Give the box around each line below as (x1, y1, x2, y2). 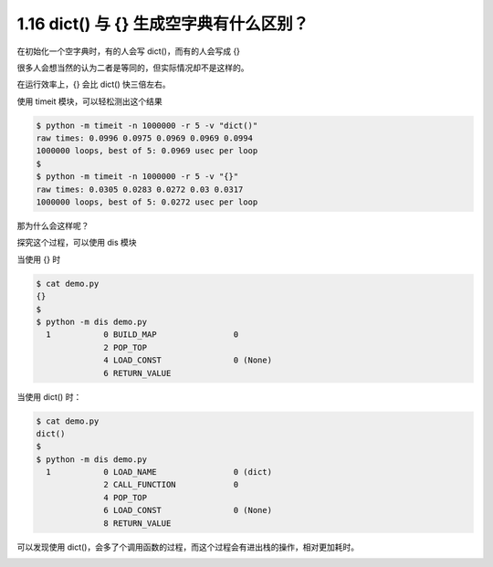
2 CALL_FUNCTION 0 (103, 479, 239, 490)
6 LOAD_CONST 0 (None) (103, 505, 273, 516)
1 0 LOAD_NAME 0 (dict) (46, 467, 273, 478)
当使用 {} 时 (16, 254, 61, 265)
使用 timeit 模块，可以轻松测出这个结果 (16, 96, 163, 107)
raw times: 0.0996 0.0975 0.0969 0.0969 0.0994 (36, 133, 253, 143)
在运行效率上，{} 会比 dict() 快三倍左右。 (16, 79, 171, 90)
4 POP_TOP (103, 492, 148, 502)
